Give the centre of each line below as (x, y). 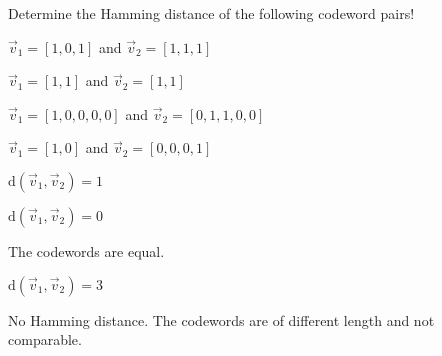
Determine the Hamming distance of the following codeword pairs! (211, 13)
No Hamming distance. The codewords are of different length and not (221, 319)
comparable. (45, 339)
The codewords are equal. (86, 250)
